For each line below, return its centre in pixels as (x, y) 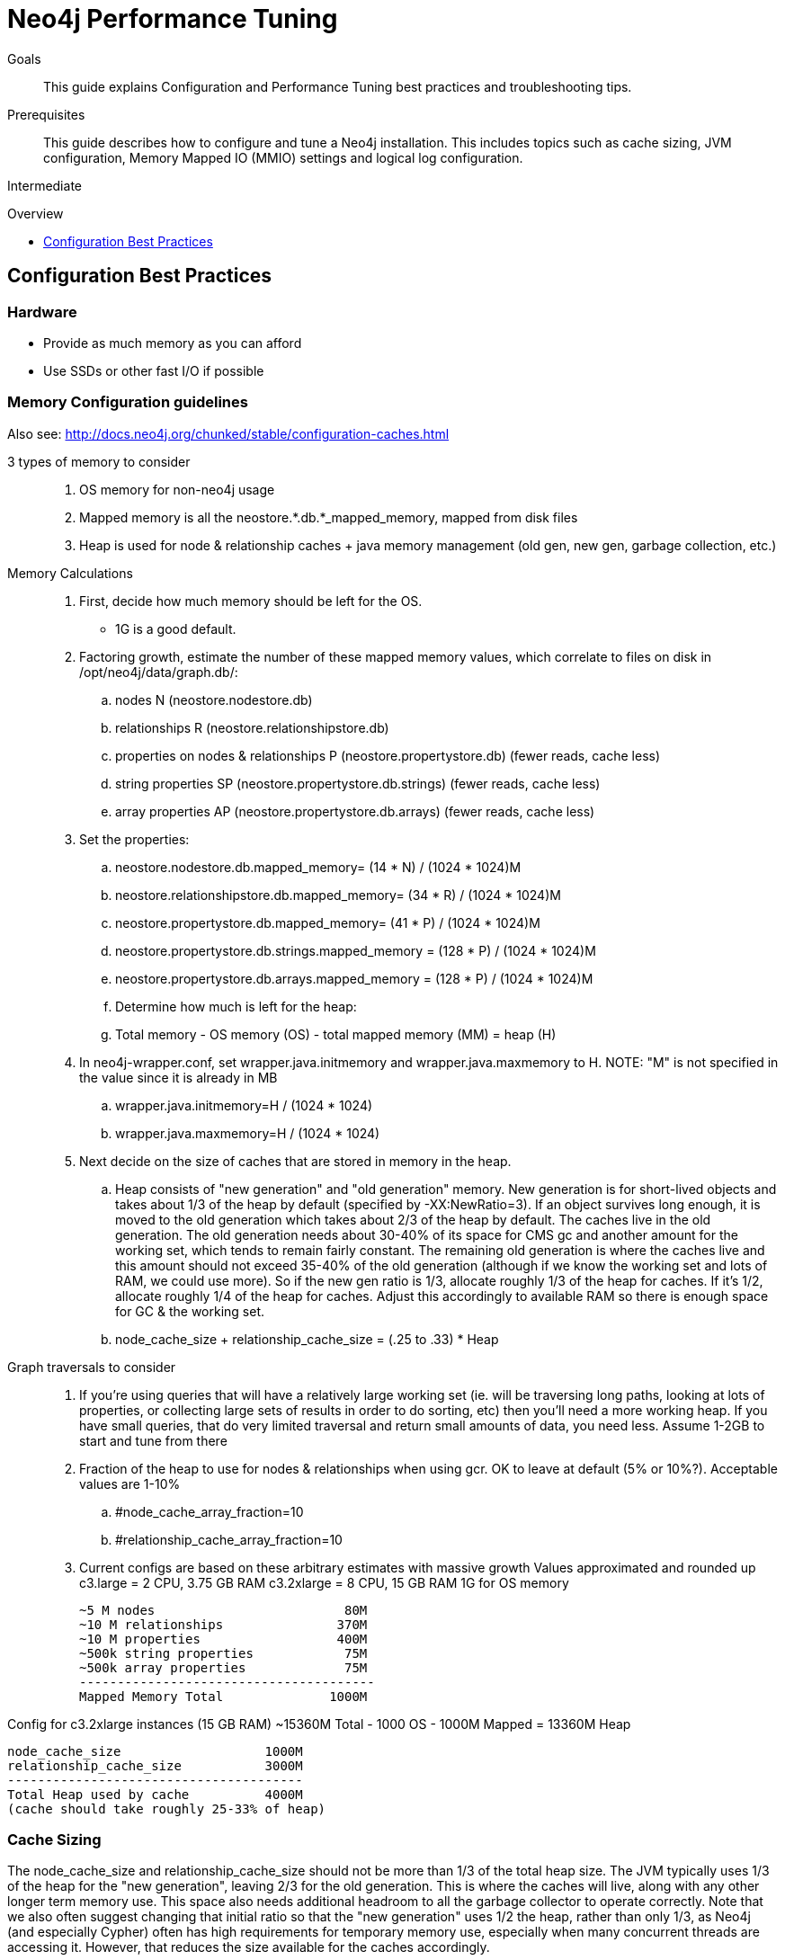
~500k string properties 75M (223, 1653)
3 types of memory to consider (99, 461)
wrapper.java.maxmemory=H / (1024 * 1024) (248, 1133)
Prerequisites (46, 114)
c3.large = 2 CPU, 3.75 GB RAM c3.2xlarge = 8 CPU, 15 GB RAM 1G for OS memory (324, 1582)
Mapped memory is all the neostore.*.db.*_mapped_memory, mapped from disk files (329, 517)
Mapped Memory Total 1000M (223, 1696)
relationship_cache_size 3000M (155, 1765)
